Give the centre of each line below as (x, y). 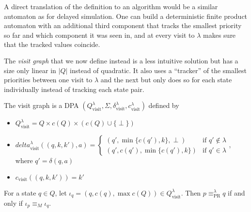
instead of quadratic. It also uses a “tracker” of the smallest (158, 70)
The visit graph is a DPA (41, 105)
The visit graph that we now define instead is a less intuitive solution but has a (121, 60)
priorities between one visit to (48, 80)
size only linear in (30, 70)
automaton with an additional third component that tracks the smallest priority (123, 25)
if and (236, 192)
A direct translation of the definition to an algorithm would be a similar (111, 6)
